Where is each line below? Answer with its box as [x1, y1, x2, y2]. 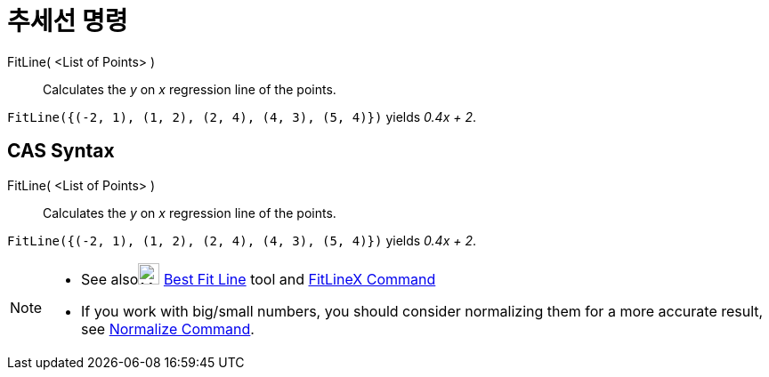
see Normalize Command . [81, 319, 255, 338]
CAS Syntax [7, 140, 115, 163]
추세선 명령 [7, 6, 128, 36]
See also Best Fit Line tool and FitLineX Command [81, 269, 436, 288]
